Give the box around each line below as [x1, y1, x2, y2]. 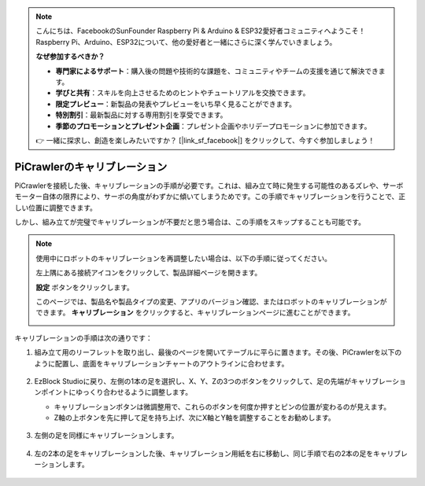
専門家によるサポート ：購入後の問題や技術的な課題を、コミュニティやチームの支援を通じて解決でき [55, 66, 379, 75]
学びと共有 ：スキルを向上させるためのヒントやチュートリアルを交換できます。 [55, 88, 310, 98]
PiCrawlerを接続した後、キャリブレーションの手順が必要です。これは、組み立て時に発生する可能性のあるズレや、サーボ [14, 181, 404, 190]
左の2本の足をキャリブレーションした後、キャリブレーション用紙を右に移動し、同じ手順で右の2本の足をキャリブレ [34, 448, 408, 458]
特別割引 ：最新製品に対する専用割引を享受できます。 [55, 110, 227, 120]
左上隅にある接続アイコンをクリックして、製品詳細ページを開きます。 [35, 268, 262, 278]
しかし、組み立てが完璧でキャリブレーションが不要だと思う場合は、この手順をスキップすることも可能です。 [14, 217, 366, 226]
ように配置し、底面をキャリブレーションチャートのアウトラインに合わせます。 [34, 359, 289, 368]
